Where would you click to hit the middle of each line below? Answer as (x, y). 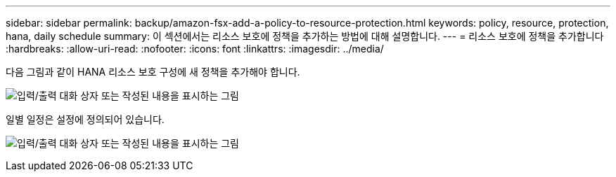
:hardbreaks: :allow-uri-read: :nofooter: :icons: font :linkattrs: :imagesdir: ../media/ (195, 49)
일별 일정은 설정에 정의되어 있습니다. (85, 119)
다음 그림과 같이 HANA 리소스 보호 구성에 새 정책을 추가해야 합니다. (153, 72)
